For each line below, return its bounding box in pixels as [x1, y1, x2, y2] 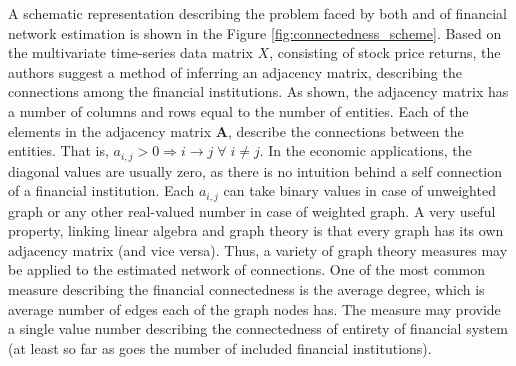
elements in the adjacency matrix [8, 120, 212, 141]
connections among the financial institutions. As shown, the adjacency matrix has [8, 81, 509, 102]
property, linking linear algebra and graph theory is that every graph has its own [8, 220, 504, 241]
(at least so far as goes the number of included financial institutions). [8, 337, 432, 358]
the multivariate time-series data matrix [8, 42, 253, 63]
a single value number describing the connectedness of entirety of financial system [8, 318, 508, 339]
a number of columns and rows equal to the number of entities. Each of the [8, 100, 469, 121]
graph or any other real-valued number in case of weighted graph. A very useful [8, 200, 496, 221]
